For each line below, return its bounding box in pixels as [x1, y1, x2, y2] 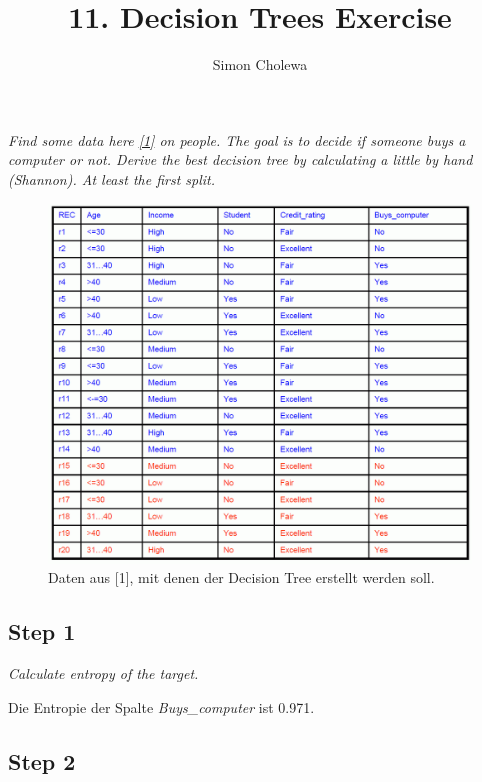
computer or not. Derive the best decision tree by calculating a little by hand [8, 149, 473, 170]
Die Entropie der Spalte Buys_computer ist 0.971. [8, 696, 315, 717]
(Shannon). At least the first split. [8, 168, 216, 189]
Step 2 [8, 745, 76, 776]
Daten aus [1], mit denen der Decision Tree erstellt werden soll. [48, 567, 435, 588]
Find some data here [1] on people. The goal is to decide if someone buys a [8, 129, 466, 150]
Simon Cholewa [212, 54, 308, 75]
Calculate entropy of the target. [8, 663, 199, 684]
